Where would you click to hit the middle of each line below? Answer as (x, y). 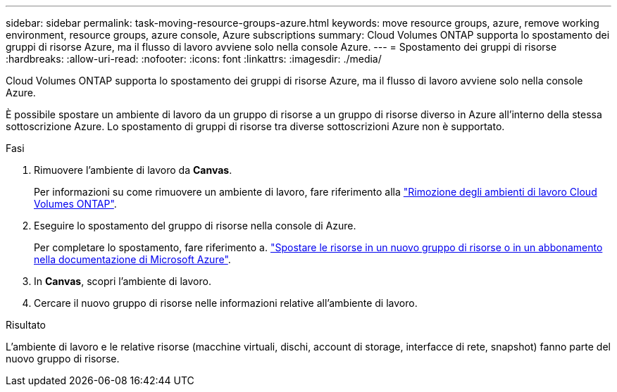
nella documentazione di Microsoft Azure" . (132, 259)
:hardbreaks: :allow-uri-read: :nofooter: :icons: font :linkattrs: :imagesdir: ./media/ (194, 59)
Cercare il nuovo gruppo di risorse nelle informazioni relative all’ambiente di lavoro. (226, 303)
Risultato (26, 325)
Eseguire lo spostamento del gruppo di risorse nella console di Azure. (195, 226)
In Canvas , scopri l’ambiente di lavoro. (123, 281)
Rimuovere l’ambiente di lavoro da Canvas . (133, 170)
